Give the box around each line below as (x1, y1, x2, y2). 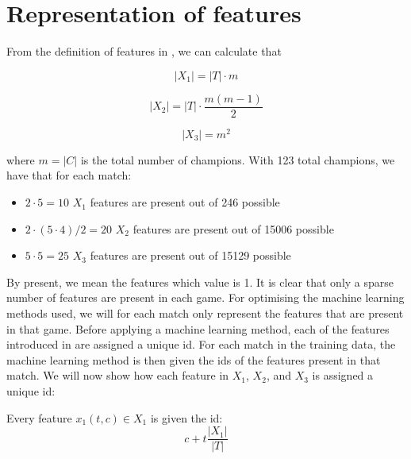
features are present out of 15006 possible (133, 220, 334, 237)
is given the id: (150, 409, 223, 426)
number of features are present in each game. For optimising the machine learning (6, 289, 405, 306)
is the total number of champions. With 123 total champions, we (80, 151, 395, 168)
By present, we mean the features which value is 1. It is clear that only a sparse (6, 273, 394, 290)
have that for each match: (6, 167, 132, 183)
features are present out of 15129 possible (90, 247, 291, 264)
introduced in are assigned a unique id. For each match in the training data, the (6, 336, 396, 353)
